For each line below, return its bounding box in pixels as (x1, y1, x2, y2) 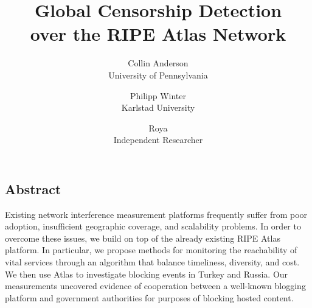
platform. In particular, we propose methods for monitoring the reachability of (5, 243, 297, 256)
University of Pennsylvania (108, 68, 208, 81)
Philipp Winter (130, 89, 187, 102)
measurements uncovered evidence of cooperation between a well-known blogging (5, 279, 306, 292)
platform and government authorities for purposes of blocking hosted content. (5, 291, 294, 304)
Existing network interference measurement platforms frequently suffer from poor (5, 208, 308, 220)
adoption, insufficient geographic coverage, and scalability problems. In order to (5, 220, 301, 233)
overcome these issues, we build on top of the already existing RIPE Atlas (5, 231, 280, 244)
